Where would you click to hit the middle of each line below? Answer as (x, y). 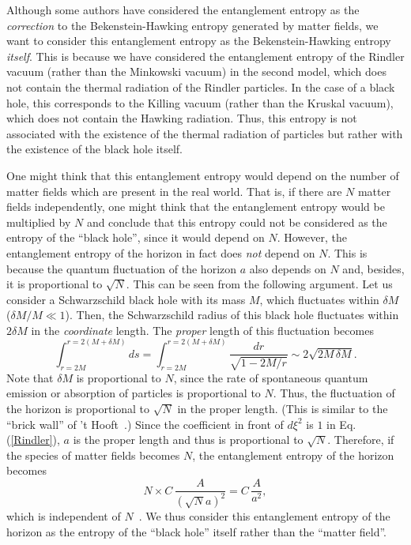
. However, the (312, 237)
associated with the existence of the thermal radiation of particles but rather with (205, 133)
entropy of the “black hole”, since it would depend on (136, 237)
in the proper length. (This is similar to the (283, 409)
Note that (30, 377)
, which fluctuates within (319, 299)
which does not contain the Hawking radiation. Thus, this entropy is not (182, 118)
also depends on (288, 268)
